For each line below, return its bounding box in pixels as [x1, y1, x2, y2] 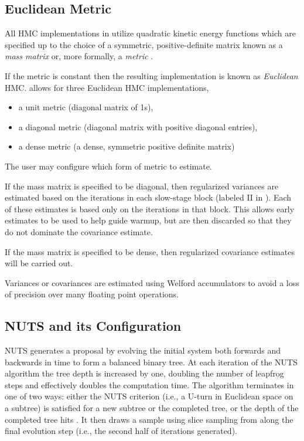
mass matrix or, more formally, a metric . [5, 50, 153, 62]
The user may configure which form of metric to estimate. [5, 160, 212, 172]
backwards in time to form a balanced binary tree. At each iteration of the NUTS [5, 355, 298, 368]
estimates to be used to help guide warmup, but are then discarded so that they [5, 214, 292, 226]
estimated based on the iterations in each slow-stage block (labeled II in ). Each [5, 191, 292, 203]
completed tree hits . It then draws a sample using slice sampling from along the [5, 413, 293, 425]
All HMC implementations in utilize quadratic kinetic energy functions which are [5, 27, 296, 39]
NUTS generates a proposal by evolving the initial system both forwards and [5, 344, 281, 357]
